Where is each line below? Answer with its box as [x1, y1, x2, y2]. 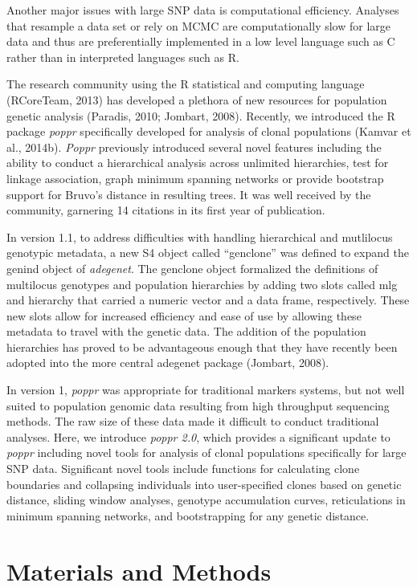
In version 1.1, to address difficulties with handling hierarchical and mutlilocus [6, 228, 393, 245]
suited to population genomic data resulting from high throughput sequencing [6, 397, 390, 414]
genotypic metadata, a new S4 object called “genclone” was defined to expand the [6, 244, 409, 261]
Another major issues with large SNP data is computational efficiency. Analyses [6, 2, 399, 18]
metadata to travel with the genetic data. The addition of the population [6, 323, 366, 340]
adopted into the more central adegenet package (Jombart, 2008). [6, 354, 329, 371]
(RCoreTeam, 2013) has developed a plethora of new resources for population [6, 91, 387, 108]
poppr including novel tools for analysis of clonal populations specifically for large [6, 444, 407, 461]
